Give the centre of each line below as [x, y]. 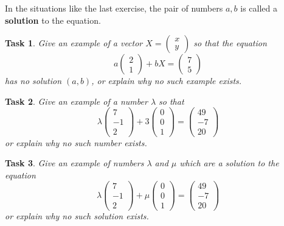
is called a [259, 8]
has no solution [33, 81]
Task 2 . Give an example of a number [76, 101]
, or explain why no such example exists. [167, 81]
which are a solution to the [229, 163]
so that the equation [230, 43]
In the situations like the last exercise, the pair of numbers [114, 8]
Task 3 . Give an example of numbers [74, 163]
